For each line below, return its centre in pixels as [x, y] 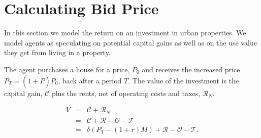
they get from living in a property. [57, 52]
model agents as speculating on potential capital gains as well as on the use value [130, 42]
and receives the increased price [191, 69]
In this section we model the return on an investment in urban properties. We [125, 33]
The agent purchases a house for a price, [67, 69]
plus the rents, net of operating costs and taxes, [126, 93]
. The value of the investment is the [184, 80]
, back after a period [90, 80]
